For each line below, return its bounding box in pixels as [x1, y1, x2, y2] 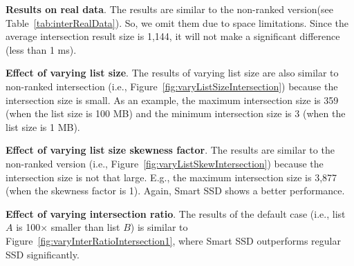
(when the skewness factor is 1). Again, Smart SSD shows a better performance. [6, 183, 345, 198]
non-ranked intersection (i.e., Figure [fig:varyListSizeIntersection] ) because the [6, 79, 338, 93]
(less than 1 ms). [6, 42, 77, 57]
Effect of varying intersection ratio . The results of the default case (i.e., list [6, 206, 346, 221]
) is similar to [130, 220, 188, 234]
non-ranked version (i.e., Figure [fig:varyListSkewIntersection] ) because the [6, 156, 324, 170]
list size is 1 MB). [6, 119, 80, 134]
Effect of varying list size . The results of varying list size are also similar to [6, 65, 339, 80]
